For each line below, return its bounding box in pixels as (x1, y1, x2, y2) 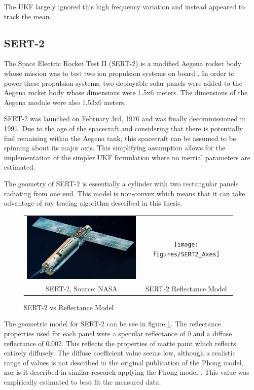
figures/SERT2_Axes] (152, 250, 220, 258)
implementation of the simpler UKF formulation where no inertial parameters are (4, 152, 251, 162)
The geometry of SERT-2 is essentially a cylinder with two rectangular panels (4, 178, 239, 188)
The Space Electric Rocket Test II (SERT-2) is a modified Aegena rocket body (4, 58, 242, 69)
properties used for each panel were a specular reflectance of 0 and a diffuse (4, 328, 232, 339)
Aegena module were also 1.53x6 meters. (4, 97, 126, 107)
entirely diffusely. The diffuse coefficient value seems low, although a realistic (4, 348, 236, 358)
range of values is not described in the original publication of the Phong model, (4, 357, 244, 367)
